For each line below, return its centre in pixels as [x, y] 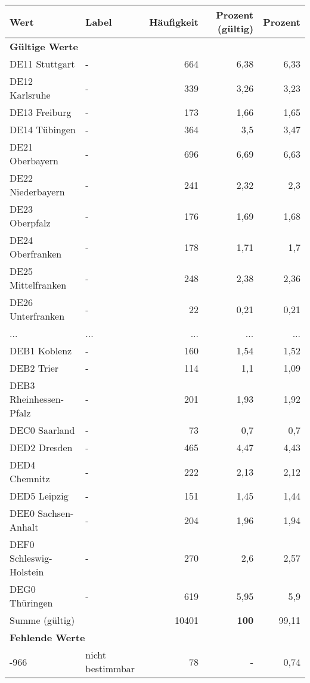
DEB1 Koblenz [41, 350]
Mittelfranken [38, 285]
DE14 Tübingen [43, 129]
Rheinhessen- [37, 399]
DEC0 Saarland [42, 430]
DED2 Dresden [41, 447]
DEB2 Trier [34, 368]
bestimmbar [110, 668]
